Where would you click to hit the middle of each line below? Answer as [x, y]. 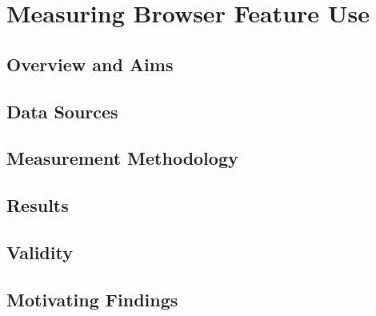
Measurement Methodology [122, 158]
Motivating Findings [92, 299]
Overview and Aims [90, 64]
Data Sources [62, 111]
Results [38, 205]
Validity [40, 252]
